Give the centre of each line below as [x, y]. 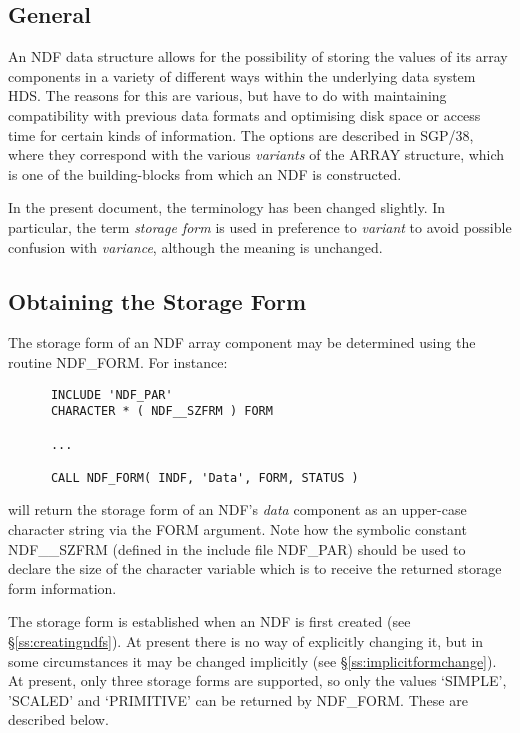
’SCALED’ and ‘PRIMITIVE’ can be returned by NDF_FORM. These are [238, 699]
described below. [58, 719]
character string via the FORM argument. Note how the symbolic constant [237, 529]
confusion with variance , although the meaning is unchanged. [195, 246]
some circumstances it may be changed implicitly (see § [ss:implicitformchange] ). [252, 660]
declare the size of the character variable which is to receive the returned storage [255, 568]
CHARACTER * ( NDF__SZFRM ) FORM [161, 411]
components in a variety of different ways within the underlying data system [242, 75]
